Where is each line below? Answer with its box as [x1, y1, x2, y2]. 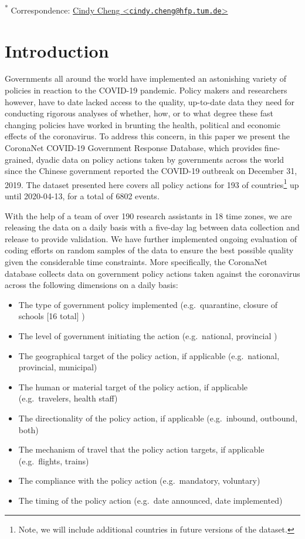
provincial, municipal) [18, 361, 97, 373]
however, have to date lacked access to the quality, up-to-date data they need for [5, 95, 295, 108]
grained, [5, 153, 34, 165]
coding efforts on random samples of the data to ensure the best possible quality [5, 244, 294, 256]
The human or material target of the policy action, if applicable [18, 380, 248, 393]
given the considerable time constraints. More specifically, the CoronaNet [5, 256, 267, 267]
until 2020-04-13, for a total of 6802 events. [5, 190, 160, 202]
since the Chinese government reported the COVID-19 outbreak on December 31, [5, 165, 297, 177]
